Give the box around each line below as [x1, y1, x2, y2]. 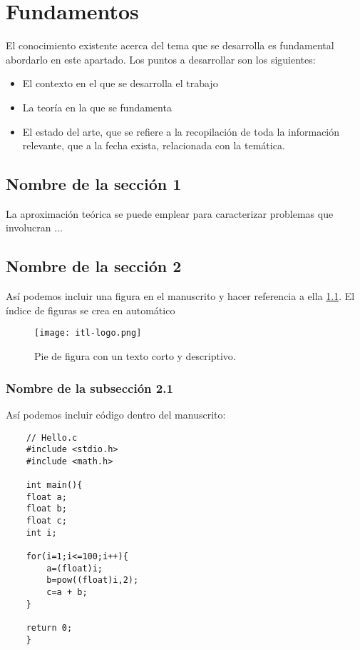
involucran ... [6, 220, 63, 235]
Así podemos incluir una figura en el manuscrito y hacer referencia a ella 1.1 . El [6, 289, 355, 304]
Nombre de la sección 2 [6, 255, 182, 277]
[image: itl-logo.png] [34, 328, 142, 339]
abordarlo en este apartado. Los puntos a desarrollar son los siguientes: [6, 51, 316, 66]
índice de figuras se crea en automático [6, 302, 175, 317]
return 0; [26, 623, 73, 634]
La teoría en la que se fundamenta [22, 99, 172, 114]
